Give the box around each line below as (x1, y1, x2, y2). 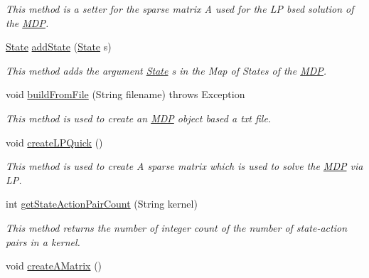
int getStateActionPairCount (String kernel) (6, 196, 198, 211)
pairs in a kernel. (6, 234, 80, 249)
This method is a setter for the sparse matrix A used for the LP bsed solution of (6, 1, 354, 16)
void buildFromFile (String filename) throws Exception (6, 87, 245, 102)
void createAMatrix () (6, 258, 102, 273)
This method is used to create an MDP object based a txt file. (6, 110, 272, 125)
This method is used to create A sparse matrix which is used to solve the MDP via (6, 159, 363, 173)
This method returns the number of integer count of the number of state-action (6, 220, 348, 235)
